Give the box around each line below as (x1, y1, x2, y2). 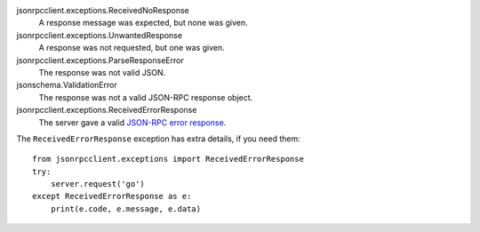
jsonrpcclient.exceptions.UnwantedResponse (16, 29, 182, 40)
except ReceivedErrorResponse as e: (32, 191, 192, 202)
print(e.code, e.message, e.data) (50, 204, 202, 213)
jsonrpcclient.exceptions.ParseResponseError (16, 54, 184, 66)
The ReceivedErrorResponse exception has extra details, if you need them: (16, 133, 301, 144)
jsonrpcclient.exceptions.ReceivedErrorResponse (16, 105, 197, 116)
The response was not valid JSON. (38, 67, 166, 77)
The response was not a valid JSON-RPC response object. (38, 92, 253, 102)
